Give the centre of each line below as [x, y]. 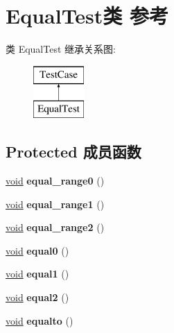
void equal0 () [37, 250]
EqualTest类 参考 [87, 16]
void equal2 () [37, 297]
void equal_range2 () [55, 227]
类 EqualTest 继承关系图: [61, 49]
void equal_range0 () [55, 181]
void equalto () [40, 320]
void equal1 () [37, 274]
